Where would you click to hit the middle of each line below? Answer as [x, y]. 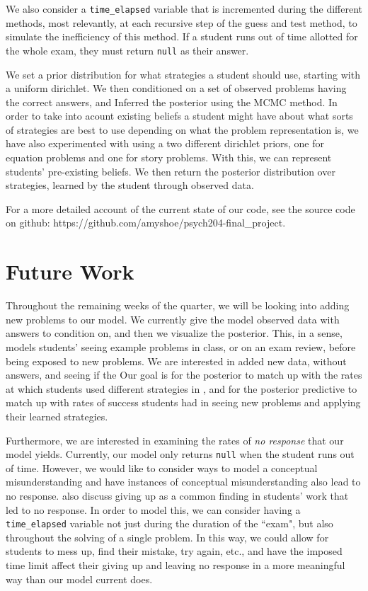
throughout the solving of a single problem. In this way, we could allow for [167, 537]
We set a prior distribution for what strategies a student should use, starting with [183, 74]
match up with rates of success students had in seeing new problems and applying [183, 402]
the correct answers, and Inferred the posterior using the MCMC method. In [172, 102]
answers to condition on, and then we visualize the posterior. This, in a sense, [174, 333]
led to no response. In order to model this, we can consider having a [153, 509]
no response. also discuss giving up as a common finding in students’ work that [177, 495]
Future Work [70, 271]
